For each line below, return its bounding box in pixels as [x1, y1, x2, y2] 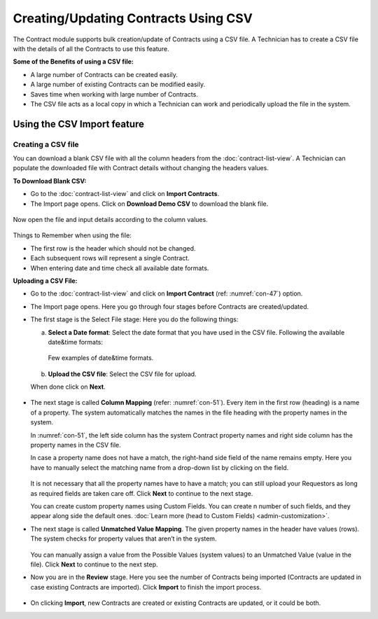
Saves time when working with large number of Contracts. [30, 90, 199, 98]
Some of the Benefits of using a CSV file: [13, 57, 134, 66]
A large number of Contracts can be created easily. [30, 70, 178, 78]
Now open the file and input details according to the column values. [13, 216, 208, 223]
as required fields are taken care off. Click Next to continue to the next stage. [30, 489, 253, 497]
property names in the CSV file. [30, 441, 122, 450]
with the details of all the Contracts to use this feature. [13, 44, 169, 53]
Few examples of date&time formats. [48, 354, 154, 362]
